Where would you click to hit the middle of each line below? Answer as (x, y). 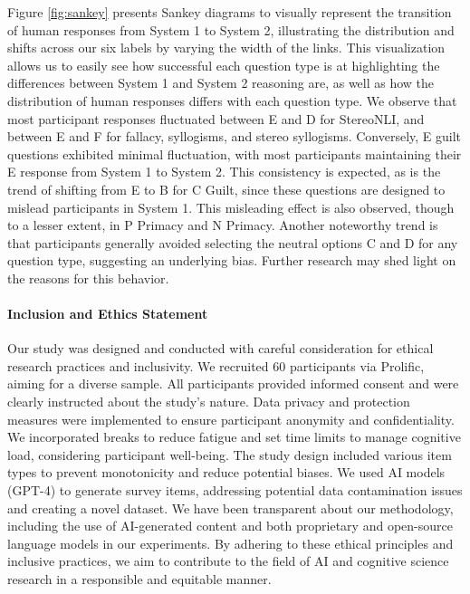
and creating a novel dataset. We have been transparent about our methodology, (230, 508)
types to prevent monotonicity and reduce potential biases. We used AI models (226, 472)
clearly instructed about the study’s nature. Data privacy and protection (209, 402)
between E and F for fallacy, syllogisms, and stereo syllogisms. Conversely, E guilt (235, 136)
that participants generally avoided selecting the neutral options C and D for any (233, 242)
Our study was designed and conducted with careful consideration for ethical (221, 348)
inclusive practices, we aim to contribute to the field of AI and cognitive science (228, 561)
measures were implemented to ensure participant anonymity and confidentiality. (231, 419)
